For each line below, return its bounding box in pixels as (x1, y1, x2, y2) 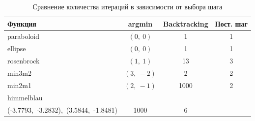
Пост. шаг (215, 18, 248, 29)
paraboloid (7, 31, 40, 41)
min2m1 (7, 80, 31, 90)
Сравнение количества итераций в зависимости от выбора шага (32, 1, 223, 11)
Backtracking (163, 18, 208, 29)
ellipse (7, 43, 26, 54)
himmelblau (7, 92, 43, 102)
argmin (128, 18, 153, 29)
